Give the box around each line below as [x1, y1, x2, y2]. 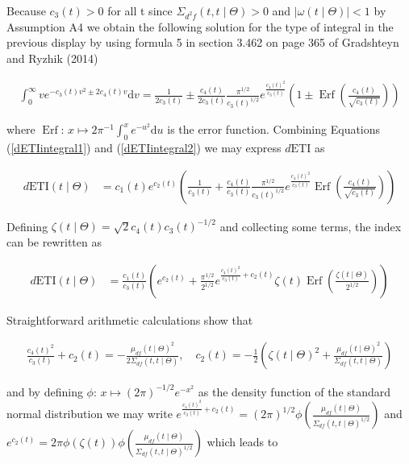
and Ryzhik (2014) [6, 49, 98, 66]
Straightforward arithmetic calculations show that [6, 311, 253, 328]
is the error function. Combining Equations [167, 121, 381, 138]
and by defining [6, 383, 83, 400]
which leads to [207, 433, 278, 450]
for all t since [107, 2, 173, 19]
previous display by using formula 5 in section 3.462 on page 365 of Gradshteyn [6, 34, 399, 51]
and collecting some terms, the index [219, 217, 402, 234]
